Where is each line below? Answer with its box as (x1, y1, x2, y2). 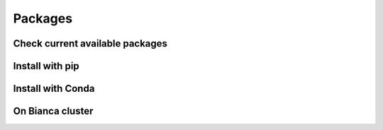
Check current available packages (13, 37, 168, 49)
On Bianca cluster (13, 105, 94, 117)
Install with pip (13, 60, 79, 72)
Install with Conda (13, 83, 95, 95)
